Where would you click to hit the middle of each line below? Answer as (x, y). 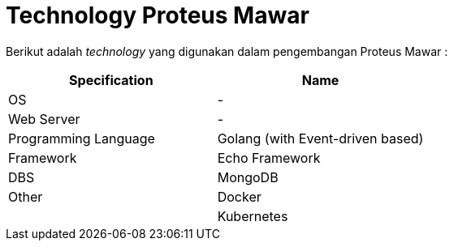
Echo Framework (269, 158)
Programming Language (82, 138)
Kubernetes (253, 216)
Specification (111, 80)
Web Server (44, 119)
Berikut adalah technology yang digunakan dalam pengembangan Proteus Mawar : (227, 51)
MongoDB (248, 177)
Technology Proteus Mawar (158, 15)
